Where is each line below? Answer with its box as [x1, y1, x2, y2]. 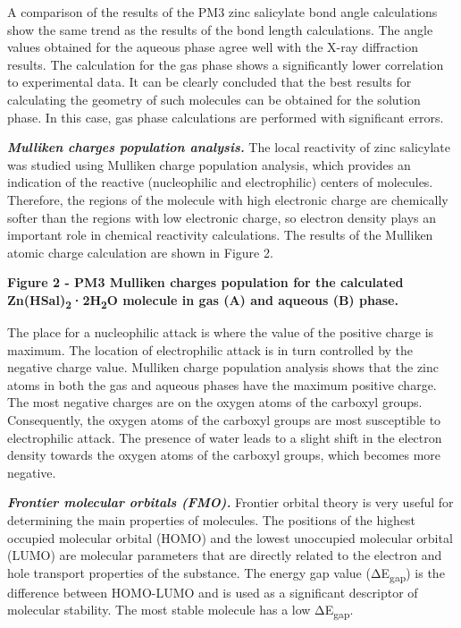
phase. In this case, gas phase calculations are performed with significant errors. [7, 107, 444, 126]
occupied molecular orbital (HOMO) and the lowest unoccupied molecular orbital [7, 528, 453, 547]
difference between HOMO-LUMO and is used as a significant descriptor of [7, 582, 418, 601]
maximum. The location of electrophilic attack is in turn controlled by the [7, 340, 414, 359]
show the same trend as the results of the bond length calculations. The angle [7, 20, 433, 38]
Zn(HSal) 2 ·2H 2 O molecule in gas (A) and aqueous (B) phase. [7, 290, 398, 311]
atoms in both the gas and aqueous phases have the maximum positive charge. [7, 375, 437, 394]
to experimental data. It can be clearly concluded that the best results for [7, 72, 412, 91]
